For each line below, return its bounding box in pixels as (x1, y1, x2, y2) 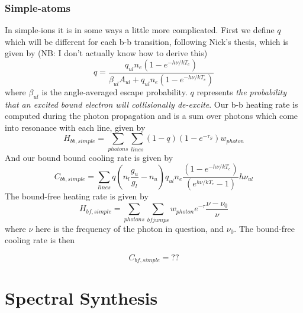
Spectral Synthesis (5, 286, 158, 310)
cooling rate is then (5, 234, 75, 246)
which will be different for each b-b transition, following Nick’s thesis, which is (5, 35, 289, 47)
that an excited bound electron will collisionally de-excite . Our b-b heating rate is (5, 98, 298, 110)
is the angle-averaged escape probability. (41, 85, 188, 98)
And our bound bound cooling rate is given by (5, 151, 173, 163)
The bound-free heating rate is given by (5, 190, 149, 202)
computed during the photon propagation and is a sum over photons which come (5, 109, 298, 122)
